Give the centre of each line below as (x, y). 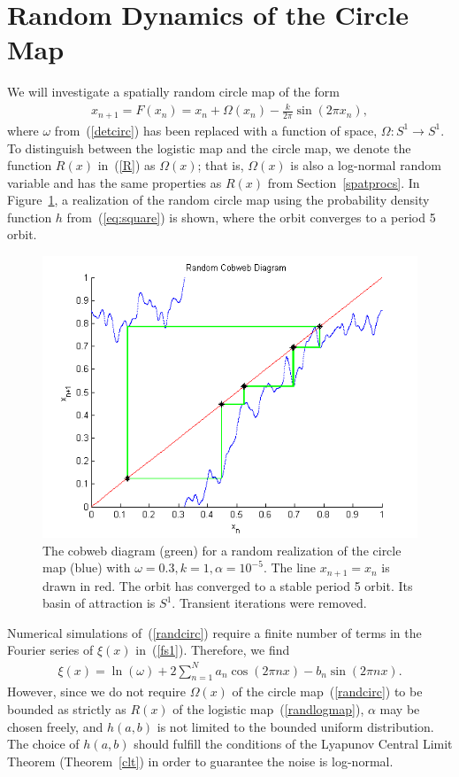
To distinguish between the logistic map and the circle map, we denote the (209, 148)
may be (400, 709)
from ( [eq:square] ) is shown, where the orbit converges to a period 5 (251, 217)
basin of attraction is (99, 603)
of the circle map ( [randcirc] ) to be (327, 692)
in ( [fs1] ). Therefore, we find (213, 650)
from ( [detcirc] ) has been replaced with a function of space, (216, 130)
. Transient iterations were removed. (269, 603)
